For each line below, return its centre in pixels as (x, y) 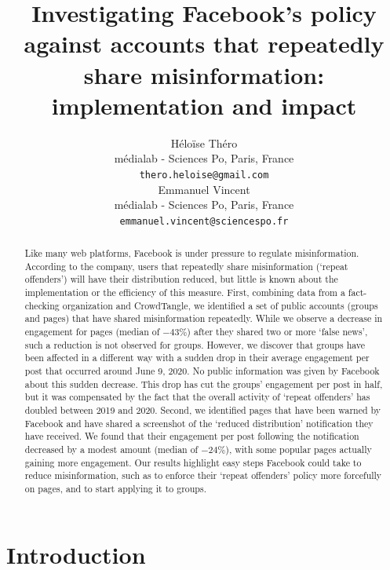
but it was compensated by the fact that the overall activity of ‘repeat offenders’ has (197, 397)
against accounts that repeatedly (204, 44)
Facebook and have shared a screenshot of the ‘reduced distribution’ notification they (199, 423)
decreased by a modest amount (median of (111, 449)
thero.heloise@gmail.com (204, 175)
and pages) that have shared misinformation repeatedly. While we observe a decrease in (204, 318)
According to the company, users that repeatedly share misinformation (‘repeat (186, 266)
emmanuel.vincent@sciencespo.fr (204, 221)
